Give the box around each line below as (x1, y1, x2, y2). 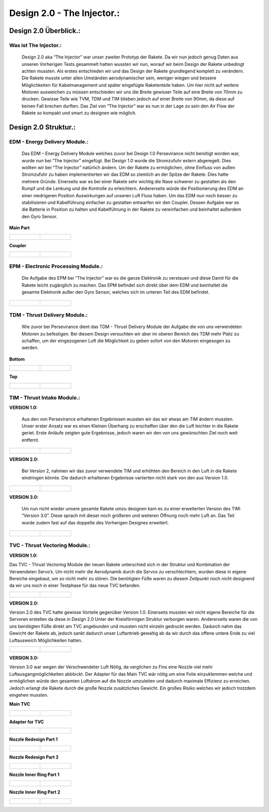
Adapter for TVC (9, 719, 44, 725)
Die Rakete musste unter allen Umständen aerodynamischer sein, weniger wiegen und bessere (21, 75, 217, 81)
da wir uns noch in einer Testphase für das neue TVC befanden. (9, 582, 140, 589)
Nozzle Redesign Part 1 (9, 737, 58, 743)
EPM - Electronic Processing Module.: (9, 263, 103, 270)
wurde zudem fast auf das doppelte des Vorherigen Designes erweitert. (21, 519, 169, 525)
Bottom (9, 356, 25, 362)
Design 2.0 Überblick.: (9, 26, 81, 35)
